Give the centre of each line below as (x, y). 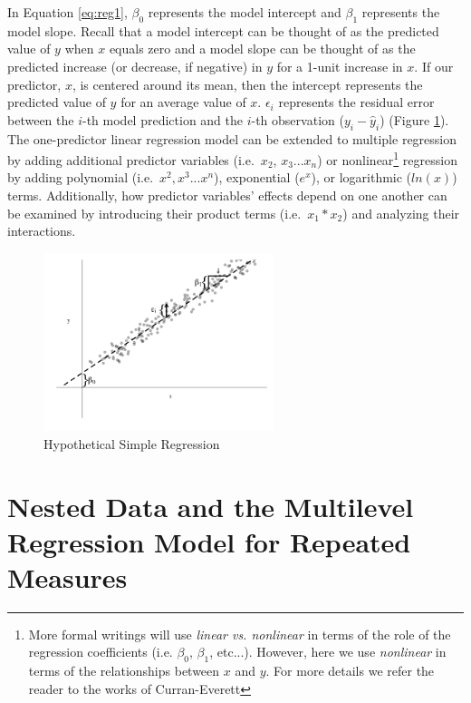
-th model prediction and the (163, 119)
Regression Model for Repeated (209, 541)
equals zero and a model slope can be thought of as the (262, 49)
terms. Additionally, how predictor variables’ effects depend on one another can (227, 195)
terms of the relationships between (124, 671)
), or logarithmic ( (361, 177)
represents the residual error (356, 102)
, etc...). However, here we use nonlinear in (328, 652)
